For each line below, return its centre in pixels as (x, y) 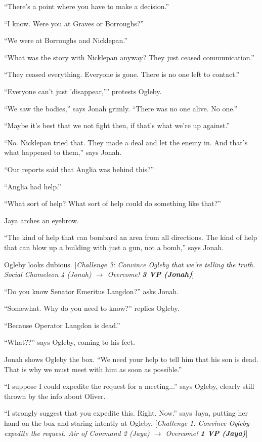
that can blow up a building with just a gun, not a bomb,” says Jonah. (114, 247)
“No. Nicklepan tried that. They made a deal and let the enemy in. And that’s (126, 142)
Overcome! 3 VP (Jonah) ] (151, 274)
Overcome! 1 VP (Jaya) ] (207, 433)
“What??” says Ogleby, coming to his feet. (70, 342)
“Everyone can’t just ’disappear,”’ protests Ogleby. (83, 91)
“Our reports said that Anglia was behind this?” (79, 169)
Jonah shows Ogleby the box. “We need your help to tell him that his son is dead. (131, 359)
